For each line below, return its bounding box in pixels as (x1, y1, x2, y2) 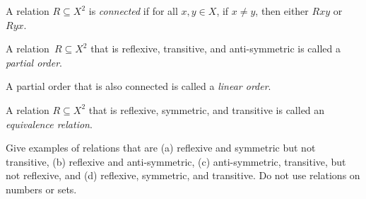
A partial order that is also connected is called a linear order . (6, 79, 271, 93)
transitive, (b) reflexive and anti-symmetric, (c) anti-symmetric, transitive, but (6, 154, 346, 169)
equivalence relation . (6, 116, 93, 131)
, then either (255, 4, 309, 18)
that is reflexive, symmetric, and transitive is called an (88, 102, 325, 117)
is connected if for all (88, 4, 178, 18)
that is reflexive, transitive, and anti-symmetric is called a (90, 41, 341, 56)
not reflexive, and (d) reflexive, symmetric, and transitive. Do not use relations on (6, 168, 360, 183)
